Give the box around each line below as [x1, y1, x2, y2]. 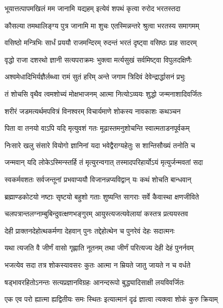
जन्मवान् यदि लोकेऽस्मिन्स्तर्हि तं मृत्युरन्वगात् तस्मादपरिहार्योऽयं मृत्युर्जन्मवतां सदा [5, 157, 203, 167]
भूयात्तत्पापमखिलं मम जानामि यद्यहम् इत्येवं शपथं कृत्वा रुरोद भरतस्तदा [5, 3, 181, 13]
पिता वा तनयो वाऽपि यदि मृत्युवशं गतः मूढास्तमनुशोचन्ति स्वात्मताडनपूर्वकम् [5, 123, 190, 133]
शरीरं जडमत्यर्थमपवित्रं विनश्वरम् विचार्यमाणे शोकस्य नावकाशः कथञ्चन [5, 105, 181, 116]
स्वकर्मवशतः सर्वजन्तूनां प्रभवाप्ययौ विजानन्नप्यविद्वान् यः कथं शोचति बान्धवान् [5, 174, 192, 184]
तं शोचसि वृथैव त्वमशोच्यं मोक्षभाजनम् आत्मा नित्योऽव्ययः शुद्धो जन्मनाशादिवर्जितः [5, 88, 202, 99]
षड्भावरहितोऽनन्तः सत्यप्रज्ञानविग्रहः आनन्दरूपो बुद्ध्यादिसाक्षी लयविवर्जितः [5, 276, 184, 287]
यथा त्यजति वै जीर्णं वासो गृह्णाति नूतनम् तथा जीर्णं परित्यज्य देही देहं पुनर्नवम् [5, 242, 194, 253]
